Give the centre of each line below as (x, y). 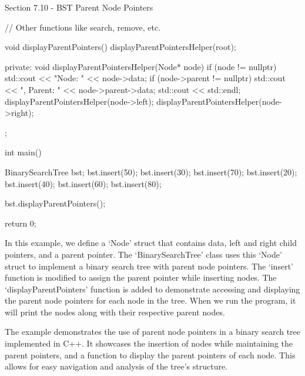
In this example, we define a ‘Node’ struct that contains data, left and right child (151, 243)
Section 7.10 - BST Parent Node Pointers (79, 7)
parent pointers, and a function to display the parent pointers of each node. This (150, 355)
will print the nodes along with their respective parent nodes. (115, 312)
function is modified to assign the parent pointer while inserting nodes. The (141, 277)
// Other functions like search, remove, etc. (83, 27)
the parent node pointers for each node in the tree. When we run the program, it (150, 300)
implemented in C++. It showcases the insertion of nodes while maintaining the (149, 343)
